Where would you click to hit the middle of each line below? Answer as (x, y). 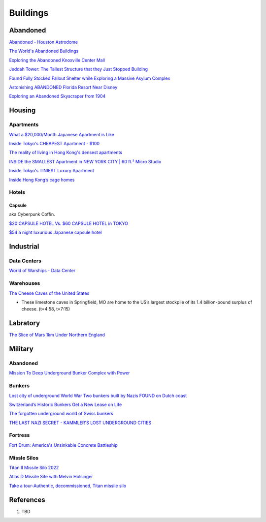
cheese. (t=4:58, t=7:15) (46, 309)
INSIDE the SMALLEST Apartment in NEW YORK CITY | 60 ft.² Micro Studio (85, 161)
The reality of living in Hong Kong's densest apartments (66, 153)
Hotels (17, 192)
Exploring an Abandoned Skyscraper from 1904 (57, 96)
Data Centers (25, 261)
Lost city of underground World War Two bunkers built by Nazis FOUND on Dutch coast (98, 396)
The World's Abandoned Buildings (44, 51)
